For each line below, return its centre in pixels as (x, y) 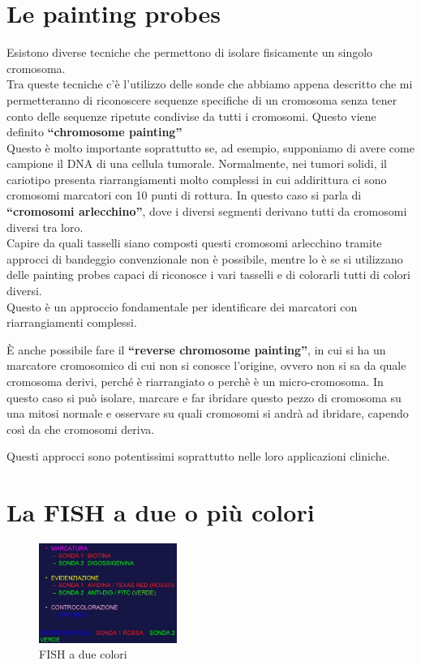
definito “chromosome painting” (95, 132)
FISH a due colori (83, 654)
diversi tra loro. (45, 227)
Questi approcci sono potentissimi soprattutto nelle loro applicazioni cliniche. (198, 456)
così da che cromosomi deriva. (81, 429)
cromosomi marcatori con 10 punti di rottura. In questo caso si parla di (184, 195)
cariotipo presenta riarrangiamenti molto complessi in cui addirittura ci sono (197, 179)
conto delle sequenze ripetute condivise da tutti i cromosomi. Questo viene (191, 116)
